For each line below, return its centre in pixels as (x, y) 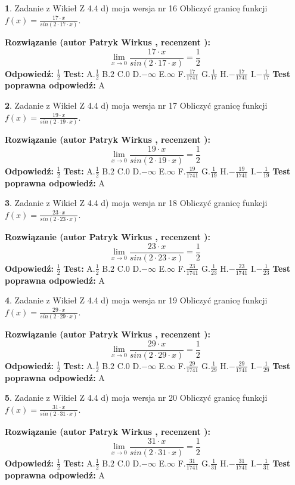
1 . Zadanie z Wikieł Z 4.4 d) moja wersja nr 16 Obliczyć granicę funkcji (136, 8)
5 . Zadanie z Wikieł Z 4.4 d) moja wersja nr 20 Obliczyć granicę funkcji (136, 397)
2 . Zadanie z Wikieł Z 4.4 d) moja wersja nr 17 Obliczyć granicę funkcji (136, 105)
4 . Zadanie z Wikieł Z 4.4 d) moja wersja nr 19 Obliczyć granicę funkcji (136, 300)
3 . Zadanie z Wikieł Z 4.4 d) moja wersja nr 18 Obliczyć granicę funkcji (136, 203)
